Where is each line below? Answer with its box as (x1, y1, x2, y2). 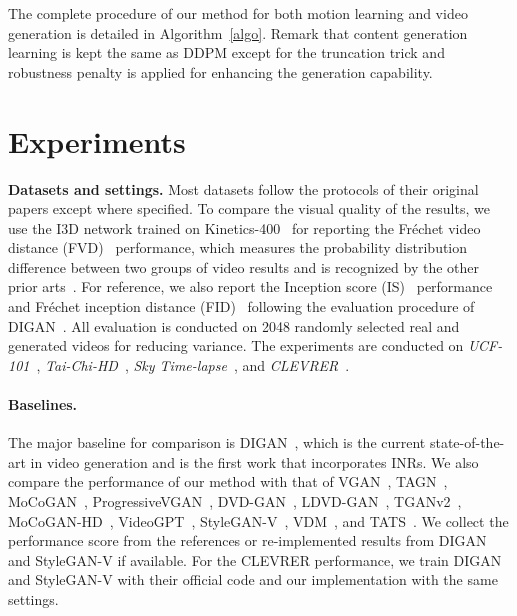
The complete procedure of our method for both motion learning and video (8, 3, 468, 23)
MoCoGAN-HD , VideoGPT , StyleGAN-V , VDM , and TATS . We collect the (8, 510, 509, 531)
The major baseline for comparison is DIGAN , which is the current (8, 432, 426, 453)
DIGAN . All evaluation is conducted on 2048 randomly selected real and (8, 315, 460, 336)
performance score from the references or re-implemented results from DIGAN (8, 530, 487, 551)
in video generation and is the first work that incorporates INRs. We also (30, 451, 479, 472)
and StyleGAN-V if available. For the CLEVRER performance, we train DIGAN (8, 549, 502, 570)
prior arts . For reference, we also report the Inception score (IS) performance (8, 276, 493, 297)
